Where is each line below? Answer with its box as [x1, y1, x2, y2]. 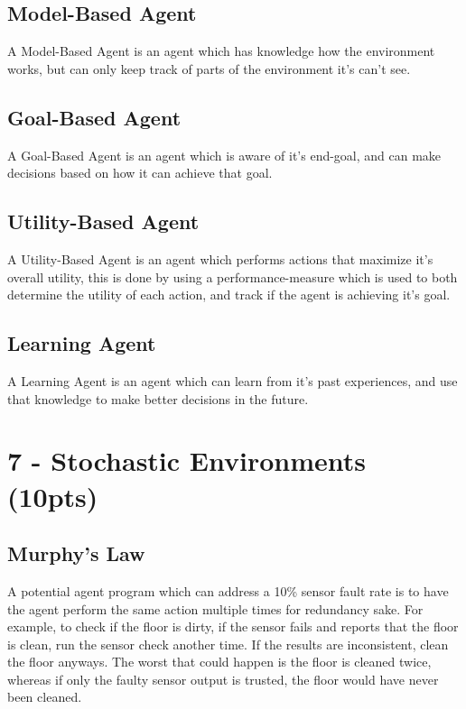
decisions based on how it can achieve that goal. [7, 163, 273, 182]
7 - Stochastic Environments [7, 442, 366, 479]
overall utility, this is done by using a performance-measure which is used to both [7, 267, 458, 286]
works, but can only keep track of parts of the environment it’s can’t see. [7, 59, 411, 78]
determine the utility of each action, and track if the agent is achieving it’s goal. [7, 285, 451, 304]
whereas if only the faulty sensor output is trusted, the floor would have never [7, 669, 439, 688]
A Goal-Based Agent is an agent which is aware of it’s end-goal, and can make [7, 145, 442, 164]
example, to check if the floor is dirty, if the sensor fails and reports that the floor [7, 617, 459, 636]
